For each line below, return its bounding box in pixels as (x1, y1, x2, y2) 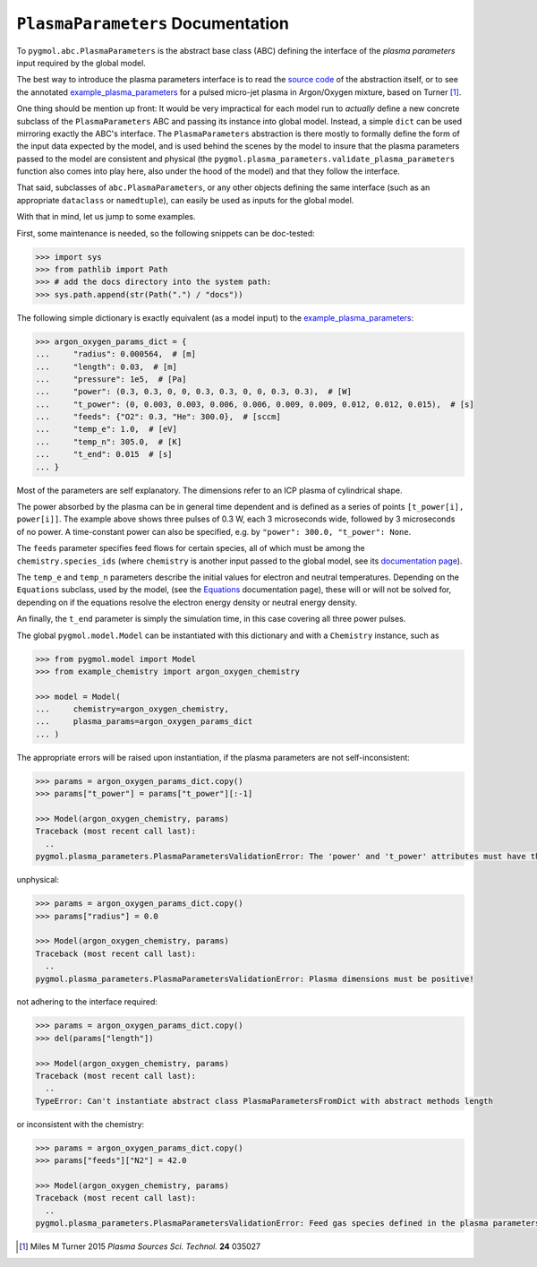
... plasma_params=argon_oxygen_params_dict (35, 717, 253, 727)
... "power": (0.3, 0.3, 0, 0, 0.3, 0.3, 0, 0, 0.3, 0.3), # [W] (35, 386, 353, 397)
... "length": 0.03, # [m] (35, 361, 178, 372)
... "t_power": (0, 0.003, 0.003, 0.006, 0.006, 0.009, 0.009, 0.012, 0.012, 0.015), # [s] (35, 399, 474, 409)
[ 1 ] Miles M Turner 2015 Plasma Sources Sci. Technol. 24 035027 (19, 1241, 261, 1252)
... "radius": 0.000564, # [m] (35, 349, 197, 359)
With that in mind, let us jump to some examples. (16, 211, 196, 222)
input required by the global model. (16, 57, 147, 68)
